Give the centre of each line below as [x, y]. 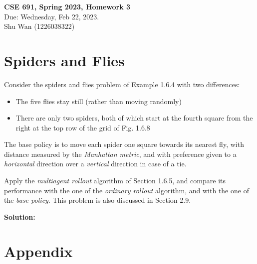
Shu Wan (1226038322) [39, 26]
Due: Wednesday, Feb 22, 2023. [52, 16]
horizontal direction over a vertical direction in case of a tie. [95, 164]
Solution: [20, 216]
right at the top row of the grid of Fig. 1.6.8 [83, 127]
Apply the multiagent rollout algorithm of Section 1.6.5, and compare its [115, 181]
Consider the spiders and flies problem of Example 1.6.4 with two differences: [122, 84]
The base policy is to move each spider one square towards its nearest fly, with [124, 144]
